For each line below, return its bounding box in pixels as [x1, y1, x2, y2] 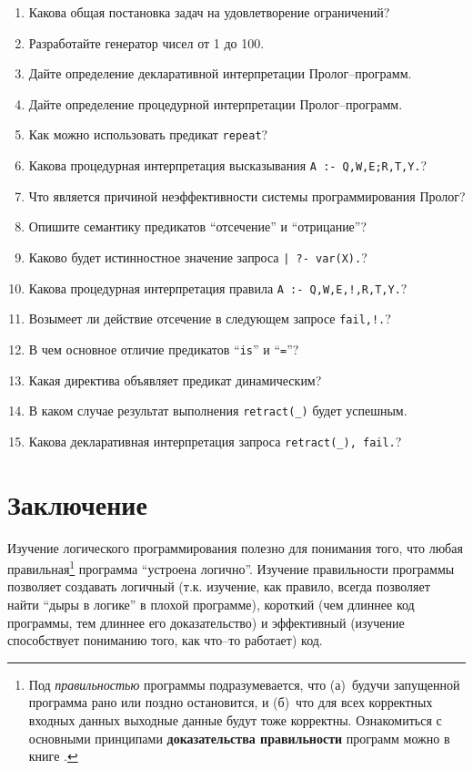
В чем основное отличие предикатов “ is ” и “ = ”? [28, 339, 299, 358]
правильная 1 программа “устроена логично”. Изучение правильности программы [7, 557, 455, 578]
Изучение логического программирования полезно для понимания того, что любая [7, 538, 463, 557]
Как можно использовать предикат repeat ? [28, 125, 268, 144]
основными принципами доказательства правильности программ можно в [28, 728, 450, 747]
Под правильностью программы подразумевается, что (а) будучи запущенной [28, 674, 460, 693]
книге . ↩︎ [28, 746, 78, 765]
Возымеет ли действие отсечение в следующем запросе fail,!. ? [28, 309, 391, 328]
